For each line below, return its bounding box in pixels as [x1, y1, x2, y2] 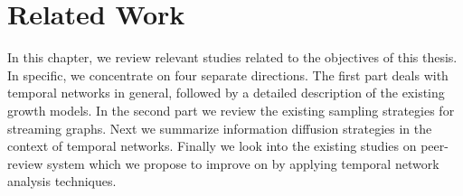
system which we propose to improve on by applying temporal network [46, 154, 439, 173]
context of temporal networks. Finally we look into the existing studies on [7, 136, 417, 155]
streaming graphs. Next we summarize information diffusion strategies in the [7, 118, 432, 137]
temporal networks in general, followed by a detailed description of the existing [7, 83, 445, 102]
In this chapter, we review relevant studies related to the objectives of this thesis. [7, 48, 458, 67]
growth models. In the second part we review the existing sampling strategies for [7, 100, 455, 119]
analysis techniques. [7, 172, 117, 191]
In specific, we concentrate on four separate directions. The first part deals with [7, 65, 449, 84]
